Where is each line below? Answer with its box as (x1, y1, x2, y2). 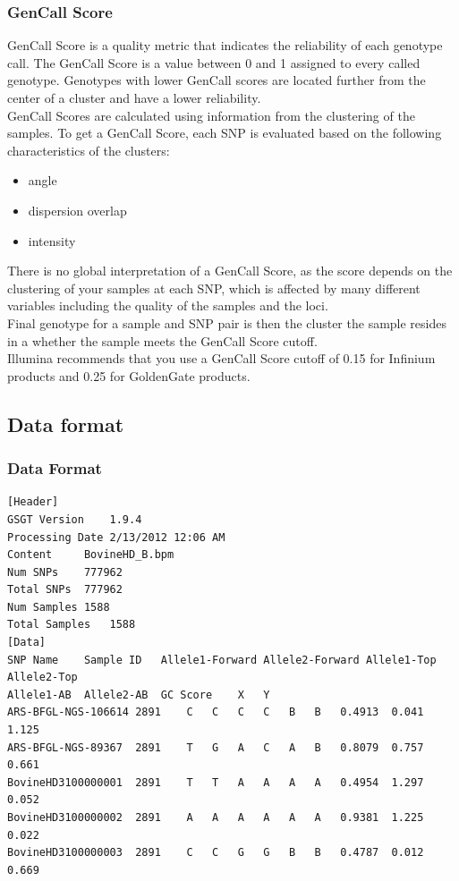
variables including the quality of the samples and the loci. (7, 296, 328, 315)
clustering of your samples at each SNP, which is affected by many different (7, 278, 421, 297)
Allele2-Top (7, 671, 78, 684)
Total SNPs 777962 (7, 583, 123, 597)
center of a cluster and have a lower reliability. (7, 89, 261, 106)
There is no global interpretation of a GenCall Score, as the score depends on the (7, 261, 453, 280)
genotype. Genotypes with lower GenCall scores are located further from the (7, 71, 426, 89)
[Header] (7, 496, 59, 509)
